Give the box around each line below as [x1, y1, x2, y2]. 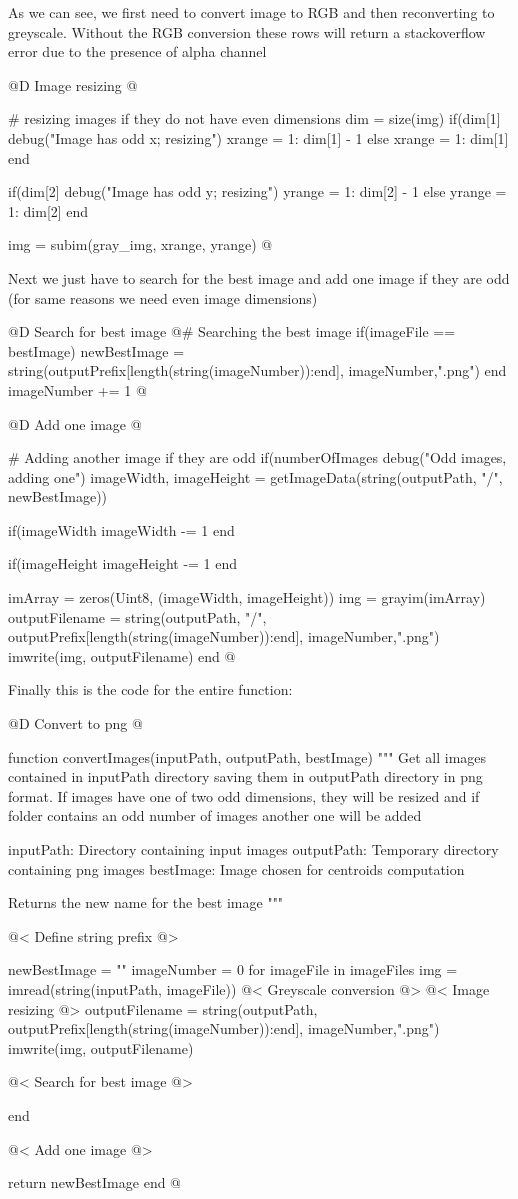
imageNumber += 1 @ [8, 379, 147, 400]
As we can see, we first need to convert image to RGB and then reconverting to [8, 2, 495, 22]
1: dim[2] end [8, 200, 89, 221]
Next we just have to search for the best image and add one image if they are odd [8, 267, 510, 288]
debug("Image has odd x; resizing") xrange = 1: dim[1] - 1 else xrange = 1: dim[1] [8, 127, 509, 148]
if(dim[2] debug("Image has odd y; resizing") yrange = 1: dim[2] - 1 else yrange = [8, 181, 507, 202]
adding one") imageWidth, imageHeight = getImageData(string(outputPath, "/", [8, 466, 503, 487]
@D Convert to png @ [8, 713, 143, 734]
